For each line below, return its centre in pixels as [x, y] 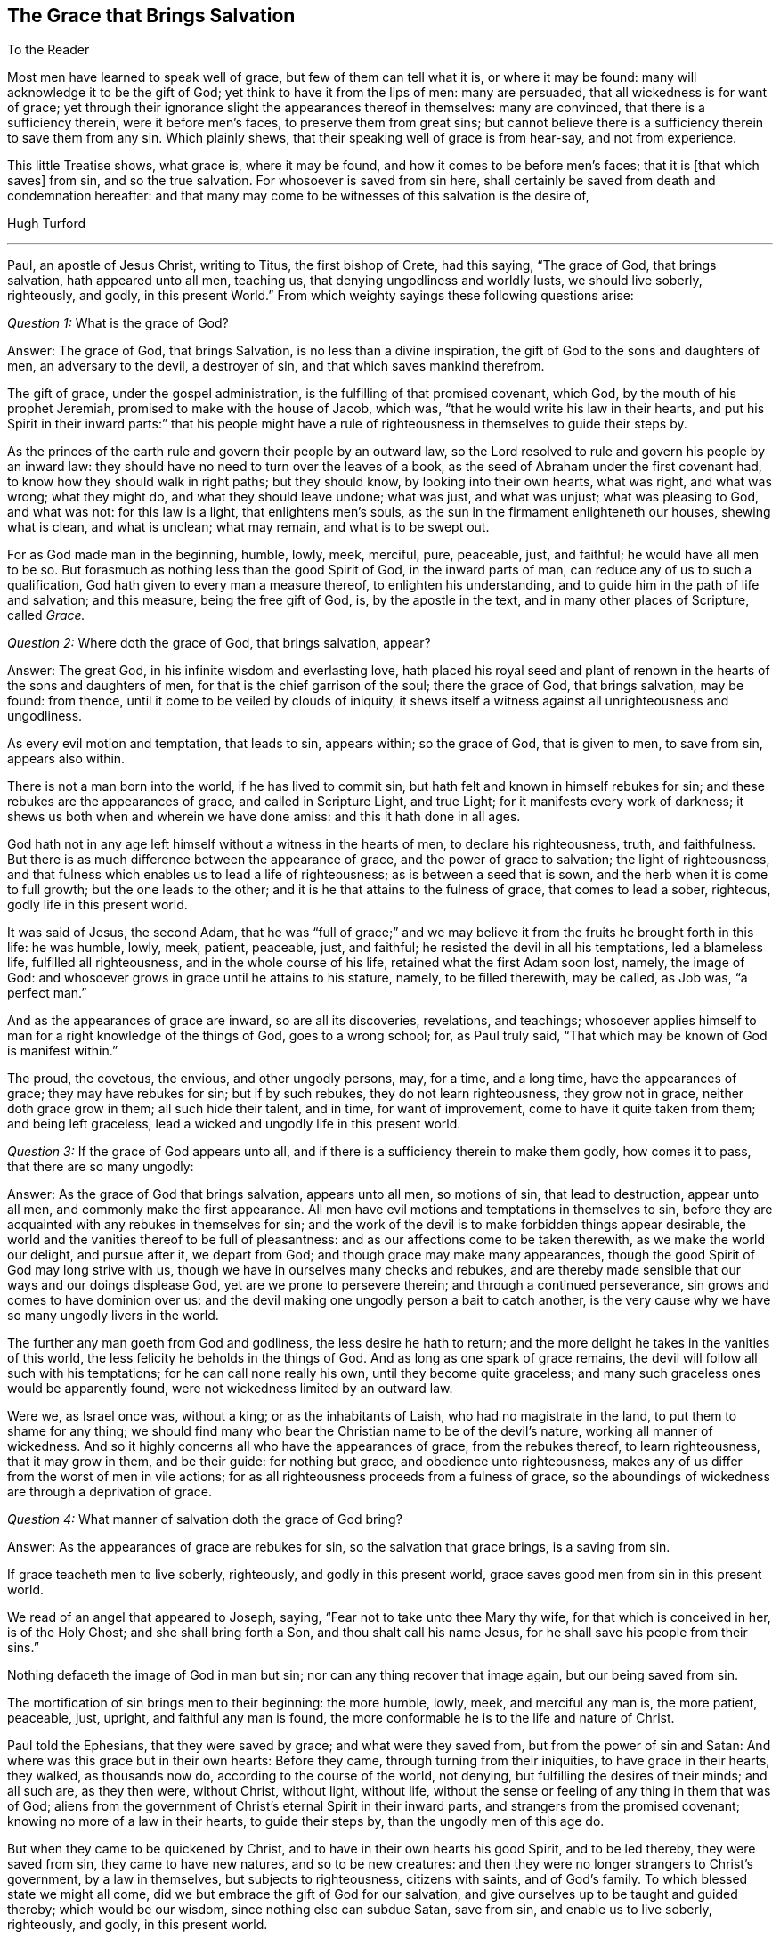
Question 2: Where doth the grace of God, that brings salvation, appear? [219, 643]
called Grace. [46, 615]
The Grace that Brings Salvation [151, 16]
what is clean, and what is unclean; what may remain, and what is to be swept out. [248, 527]
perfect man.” [47, 993]
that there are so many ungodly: [101, 1167]
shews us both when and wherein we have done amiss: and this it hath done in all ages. [264, 817]
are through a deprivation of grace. [110, 1492]
